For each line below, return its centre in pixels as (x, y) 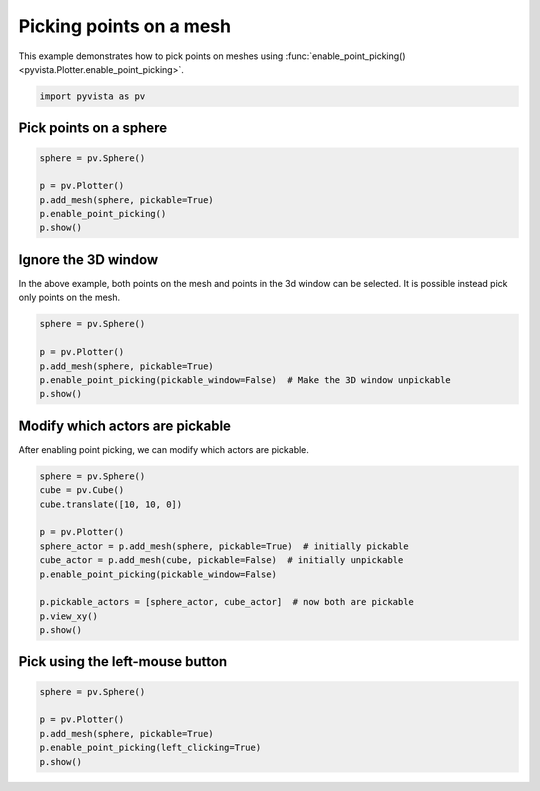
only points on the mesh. (69, 297)
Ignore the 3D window (88, 259)
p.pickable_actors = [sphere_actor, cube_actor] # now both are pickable (227, 602)
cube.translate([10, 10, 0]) (111, 504)
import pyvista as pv (92, 96)
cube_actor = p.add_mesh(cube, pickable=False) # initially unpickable (221, 560)
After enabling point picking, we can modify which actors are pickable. (164, 449)
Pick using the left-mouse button (123, 661)
